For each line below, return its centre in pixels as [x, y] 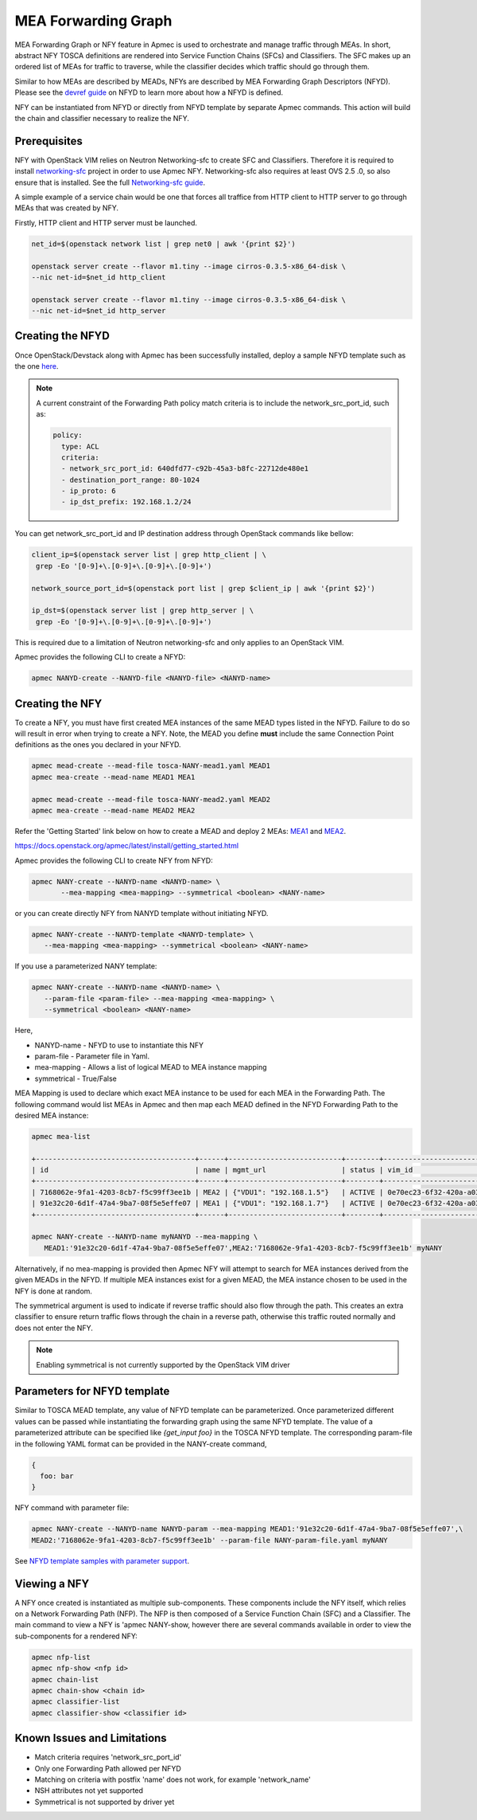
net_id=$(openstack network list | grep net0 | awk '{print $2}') [163, 244]
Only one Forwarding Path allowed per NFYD [108, 1768]
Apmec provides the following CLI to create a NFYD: [100, 657]
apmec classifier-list [76, 1702]
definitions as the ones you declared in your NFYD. [98, 745]
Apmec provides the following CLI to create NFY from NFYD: [114, 860]
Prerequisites [48, 141]
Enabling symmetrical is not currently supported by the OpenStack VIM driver [163, 1364]
